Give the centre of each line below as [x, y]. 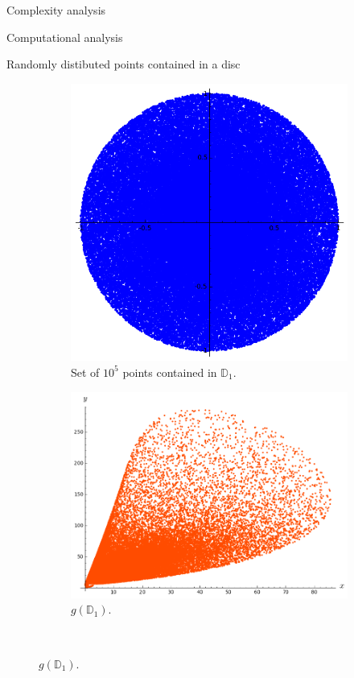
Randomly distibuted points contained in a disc [123, 64]
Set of [85, 372]
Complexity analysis [56, 10]
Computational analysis [65, 37]
